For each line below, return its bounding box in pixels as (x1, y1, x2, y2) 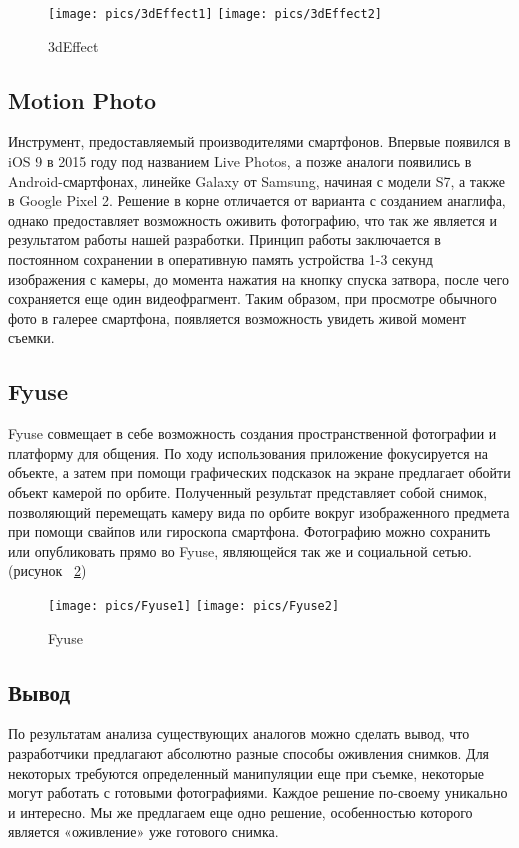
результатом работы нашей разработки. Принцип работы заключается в (8, 229, 441, 250)
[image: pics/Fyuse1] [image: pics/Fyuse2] (48, 598, 340, 613)
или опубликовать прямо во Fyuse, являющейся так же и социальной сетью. (8, 540, 472, 561)
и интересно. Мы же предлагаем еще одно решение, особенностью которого (8, 801, 473, 822)
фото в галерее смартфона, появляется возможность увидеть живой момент (8, 307, 466, 328)
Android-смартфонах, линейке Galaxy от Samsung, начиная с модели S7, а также (8, 170, 505, 191)
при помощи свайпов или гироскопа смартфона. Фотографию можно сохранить (8, 521, 491, 542)
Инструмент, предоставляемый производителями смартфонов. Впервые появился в (8, 131, 511, 152)
